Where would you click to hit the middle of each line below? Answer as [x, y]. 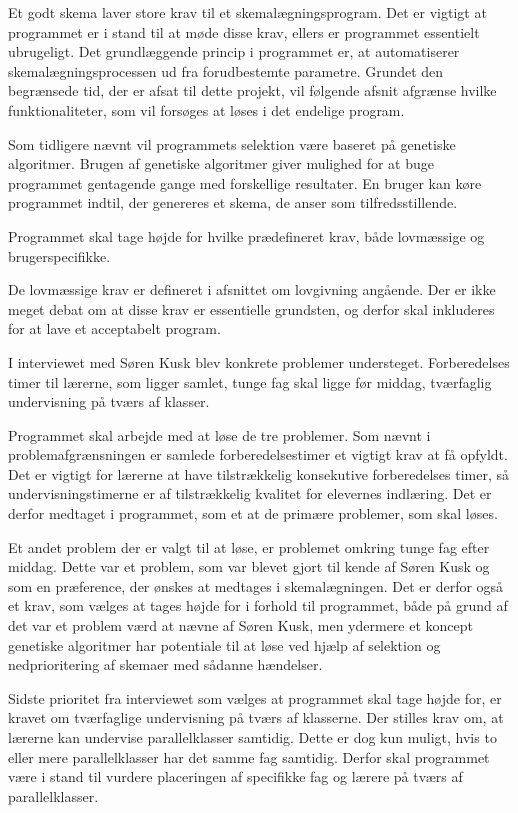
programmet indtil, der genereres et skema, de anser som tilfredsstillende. [233, 202]
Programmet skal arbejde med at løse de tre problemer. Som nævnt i [219, 434]
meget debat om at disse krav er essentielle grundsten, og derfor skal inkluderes [251, 308]
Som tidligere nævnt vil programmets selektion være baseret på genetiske [232, 143]
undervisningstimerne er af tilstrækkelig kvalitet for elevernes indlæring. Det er [250, 493]
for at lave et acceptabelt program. [114, 328]
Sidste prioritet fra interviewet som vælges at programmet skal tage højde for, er [255, 697]
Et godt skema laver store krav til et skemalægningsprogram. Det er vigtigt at [247, 12]
